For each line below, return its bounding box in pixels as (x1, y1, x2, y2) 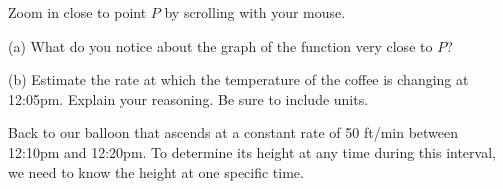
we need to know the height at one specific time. (8, 161, 304, 182)
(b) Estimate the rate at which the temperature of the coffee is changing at (8, 69, 469, 90)
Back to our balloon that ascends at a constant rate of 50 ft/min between (8, 122, 459, 143)
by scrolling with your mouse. (164, 2, 346, 22)
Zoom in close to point (8, 2, 147, 22)
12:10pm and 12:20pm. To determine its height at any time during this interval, (8, 141, 496, 162)
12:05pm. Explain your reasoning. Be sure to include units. (8, 88, 369, 109)
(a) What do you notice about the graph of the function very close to (8, 35, 433, 56)
